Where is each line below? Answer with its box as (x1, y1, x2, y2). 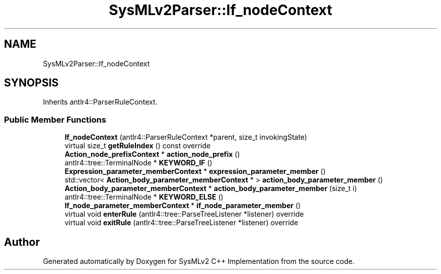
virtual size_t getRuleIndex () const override (64, 141, 211, 150)
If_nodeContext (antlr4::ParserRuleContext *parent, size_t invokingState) (64, 133, 307, 142)
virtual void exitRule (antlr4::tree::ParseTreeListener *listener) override (64, 218, 299, 227)
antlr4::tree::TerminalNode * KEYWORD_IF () (64, 158, 212, 167)
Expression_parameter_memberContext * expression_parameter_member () (64, 167, 326, 176)
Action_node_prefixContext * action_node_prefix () (64, 150, 240, 159)
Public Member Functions (4, 114, 106, 125)
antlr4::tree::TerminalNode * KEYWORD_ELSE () (64, 193, 224, 202)
